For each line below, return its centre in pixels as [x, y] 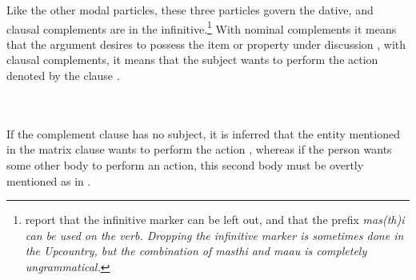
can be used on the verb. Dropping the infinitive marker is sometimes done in [214, 235]
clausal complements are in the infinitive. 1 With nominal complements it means [202, 27]
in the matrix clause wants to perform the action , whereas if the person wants [199, 149]
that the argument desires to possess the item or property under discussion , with [206, 44]
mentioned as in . [49, 180]
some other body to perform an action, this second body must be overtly [185, 165]
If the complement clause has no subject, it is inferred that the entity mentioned [203, 133]
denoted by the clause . [63, 76]
